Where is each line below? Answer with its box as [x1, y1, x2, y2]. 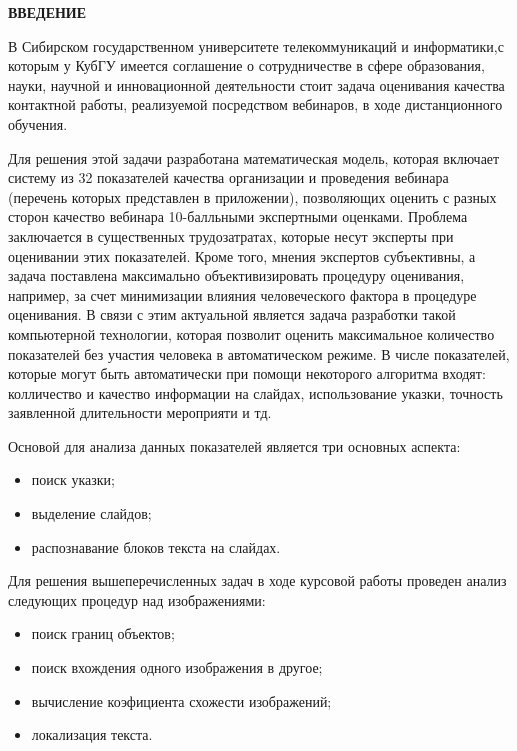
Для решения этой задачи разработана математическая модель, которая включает [8, 147, 500, 168]
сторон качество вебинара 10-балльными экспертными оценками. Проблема [8, 206, 468, 227]
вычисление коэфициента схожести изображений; [31, 690, 332, 711]
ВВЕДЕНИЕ [8, 2, 87, 22]
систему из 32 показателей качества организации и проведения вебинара [8, 167, 449, 188]
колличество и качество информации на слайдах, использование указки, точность [8, 382, 503, 403]
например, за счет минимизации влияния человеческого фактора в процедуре [8, 284, 477, 305]
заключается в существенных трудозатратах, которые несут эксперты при [8, 225, 454, 246]
